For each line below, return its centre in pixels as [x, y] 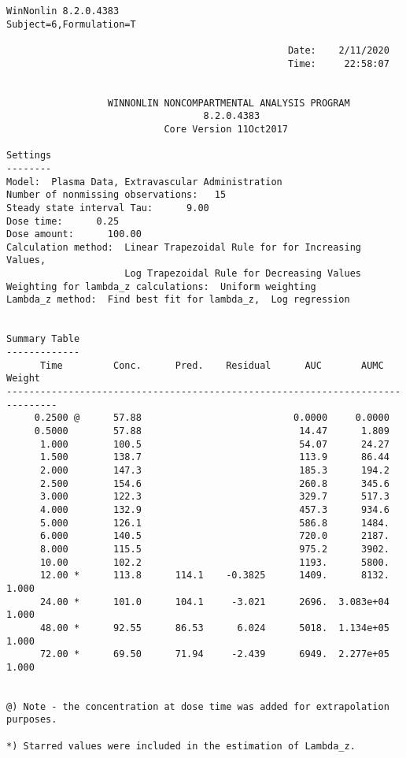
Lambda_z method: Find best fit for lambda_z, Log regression [178, 300]
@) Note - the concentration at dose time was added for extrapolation [198, 706]
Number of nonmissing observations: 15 [116, 195]
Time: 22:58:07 [338, 63]
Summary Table [43, 339]
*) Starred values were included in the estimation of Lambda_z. [181, 746]
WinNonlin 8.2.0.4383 [63, 11]
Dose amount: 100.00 [74, 234]
